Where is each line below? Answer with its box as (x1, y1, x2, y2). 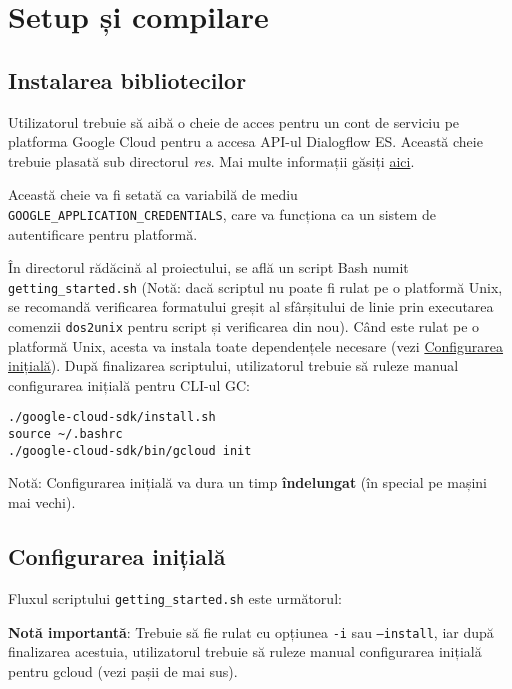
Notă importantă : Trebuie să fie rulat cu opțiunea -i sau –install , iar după (8, 621, 494, 642)
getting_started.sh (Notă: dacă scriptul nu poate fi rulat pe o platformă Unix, (8, 276, 503, 297)
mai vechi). (8, 492, 76, 513)
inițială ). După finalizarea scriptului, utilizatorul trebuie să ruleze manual (8, 355, 459, 376)
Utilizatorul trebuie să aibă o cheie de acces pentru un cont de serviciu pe (8, 111, 460, 132)
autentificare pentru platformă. (8, 223, 198, 244)
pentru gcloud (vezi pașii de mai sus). (8, 660, 238, 681)
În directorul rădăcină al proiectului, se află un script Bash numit (8, 257, 409, 278)
